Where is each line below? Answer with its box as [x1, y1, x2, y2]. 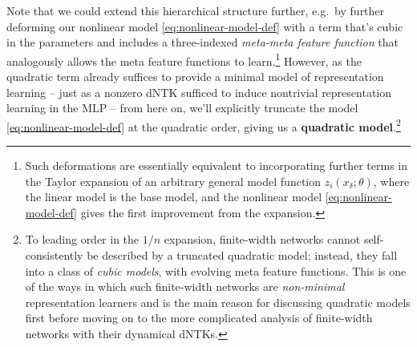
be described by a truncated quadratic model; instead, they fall [87, 247, 398, 264]
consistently [25, 247, 83, 264]
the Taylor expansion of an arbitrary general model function [25, 172, 322, 189]
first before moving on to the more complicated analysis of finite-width [25, 309, 373, 326]
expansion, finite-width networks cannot [164, 231, 361, 248]
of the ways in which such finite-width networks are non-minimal [25, 278, 345, 295]
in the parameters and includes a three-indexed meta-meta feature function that [6, 34, 399, 50]
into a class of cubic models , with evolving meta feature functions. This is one [25, 262, 407, 279]
